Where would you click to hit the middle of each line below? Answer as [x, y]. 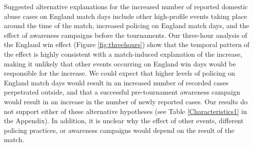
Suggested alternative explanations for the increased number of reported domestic [126, 6]
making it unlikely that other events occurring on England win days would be [120, 63]
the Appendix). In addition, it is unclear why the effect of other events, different [124, 121]
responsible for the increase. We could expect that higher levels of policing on [120, 73]
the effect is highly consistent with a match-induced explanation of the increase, [123, 54]
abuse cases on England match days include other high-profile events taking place [126, 16]
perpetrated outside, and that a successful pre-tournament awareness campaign [122, 92]
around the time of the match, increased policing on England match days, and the [127, 25]
